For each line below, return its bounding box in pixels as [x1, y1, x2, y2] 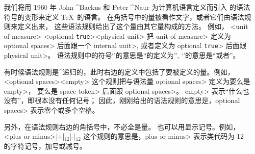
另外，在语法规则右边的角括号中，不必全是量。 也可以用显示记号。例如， [4, 121, 240, 131]
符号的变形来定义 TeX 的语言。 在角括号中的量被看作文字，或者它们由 [4, 11, 230, 22]
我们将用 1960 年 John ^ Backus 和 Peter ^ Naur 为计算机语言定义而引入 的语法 [4, 2, 251, 12]
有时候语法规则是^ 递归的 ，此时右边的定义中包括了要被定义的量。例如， [4, 66, 234, 77]
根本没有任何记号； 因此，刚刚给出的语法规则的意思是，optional [34, 95, 240, 105]
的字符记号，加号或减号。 [4, 140, 86, 151]
